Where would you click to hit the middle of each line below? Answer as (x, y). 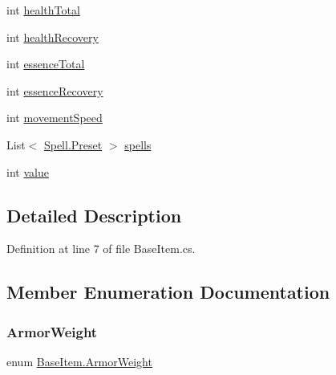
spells (138, 144)
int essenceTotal (46, 64)
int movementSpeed (55, 118)
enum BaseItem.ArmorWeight (79, 361)
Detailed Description (94, 215)
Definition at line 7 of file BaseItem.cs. (101, 249)
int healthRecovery (53, 37)
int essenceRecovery (55, 90)
